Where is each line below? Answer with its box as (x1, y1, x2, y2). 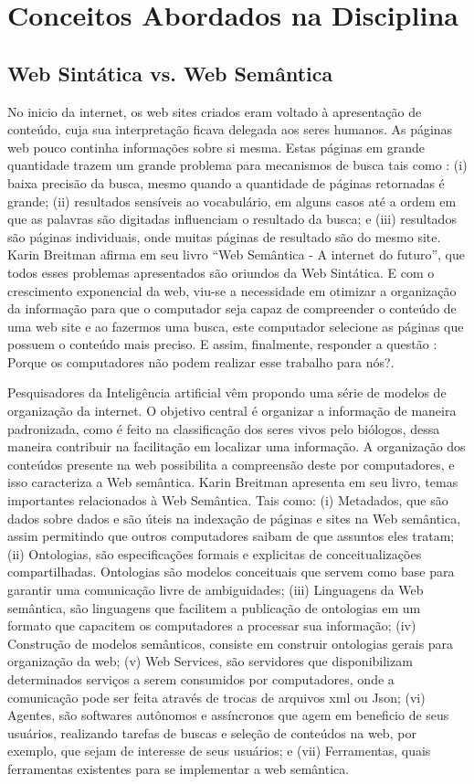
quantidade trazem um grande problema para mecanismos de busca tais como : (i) (7, 155, 468, 175)
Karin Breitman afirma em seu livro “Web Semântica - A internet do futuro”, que (7, 245, 466, 264)
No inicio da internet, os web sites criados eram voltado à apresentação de (7, 101, 422, 121)
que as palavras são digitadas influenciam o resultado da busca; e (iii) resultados (7, 209, 457, 228)
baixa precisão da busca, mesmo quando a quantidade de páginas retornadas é (7, 173, 445, 192)
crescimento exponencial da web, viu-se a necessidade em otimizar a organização (7, 281, 457, 300)
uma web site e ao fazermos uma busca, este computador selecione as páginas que (7, 316, 464, 335)
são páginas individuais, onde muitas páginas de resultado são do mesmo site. (7, 227, 441, 246)
